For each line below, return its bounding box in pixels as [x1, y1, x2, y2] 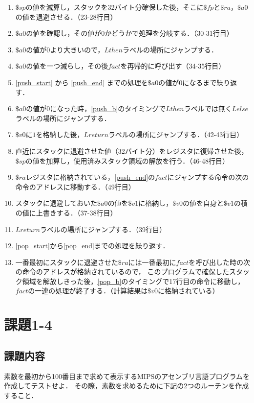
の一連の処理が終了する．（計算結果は [28, 285, 148, 296]
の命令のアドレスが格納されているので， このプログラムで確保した [15, 266, 230, 277]
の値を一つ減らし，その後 [26, 61, 108, 71]
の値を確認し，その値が [26, 28, 102, 38]
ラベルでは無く [184, 103, 232, 114]
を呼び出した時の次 [188, 257, 250, 267]
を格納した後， [36, 129, 84, 140]
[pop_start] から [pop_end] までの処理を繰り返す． [15, 240, 169, 251]
